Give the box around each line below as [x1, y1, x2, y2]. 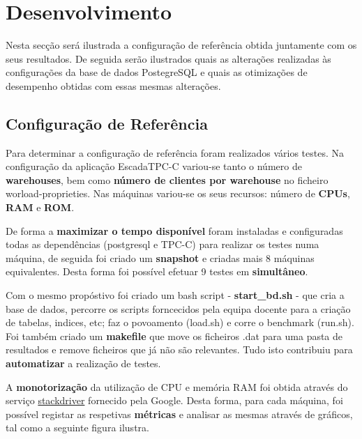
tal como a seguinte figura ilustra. [6, 420, 149, 435]
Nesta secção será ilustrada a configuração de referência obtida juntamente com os [6, 38, 357, 52]
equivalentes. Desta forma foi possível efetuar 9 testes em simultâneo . [6, 264, 308, 279]
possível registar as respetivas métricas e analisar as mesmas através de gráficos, [6, 406, 353, 421]
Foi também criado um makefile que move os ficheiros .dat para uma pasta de [6, 328, 343, 343]
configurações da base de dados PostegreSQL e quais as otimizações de [6, 65, 308, 79]
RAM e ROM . [6, 200, 75, 215]
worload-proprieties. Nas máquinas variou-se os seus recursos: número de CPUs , [6, 186, 350, 201]
